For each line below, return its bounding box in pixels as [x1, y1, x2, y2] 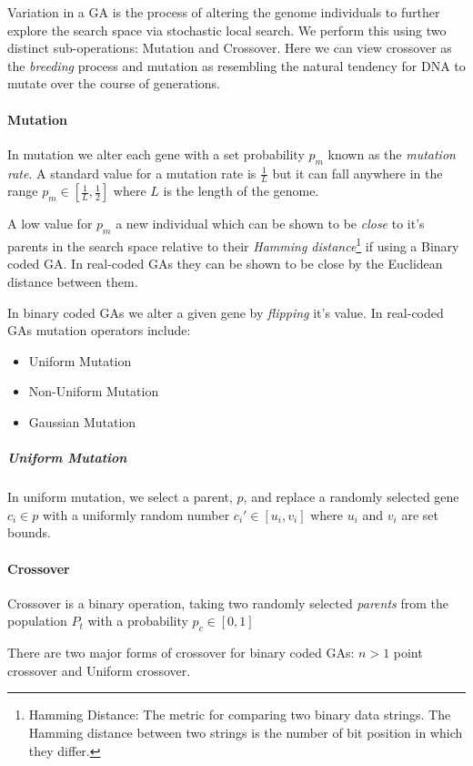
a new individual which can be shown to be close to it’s [116, 214, 425, 233]
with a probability [87, 611, 188, 630]
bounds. [7, 523, 51, 542]
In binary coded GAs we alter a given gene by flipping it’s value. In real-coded [7, 302, 444, 322]
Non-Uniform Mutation [28, 382, 159, 401]
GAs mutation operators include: [7, 321, 191, 340]
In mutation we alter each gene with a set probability [7, 144, 305, 163]
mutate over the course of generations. [7, 74, 220, 93]
